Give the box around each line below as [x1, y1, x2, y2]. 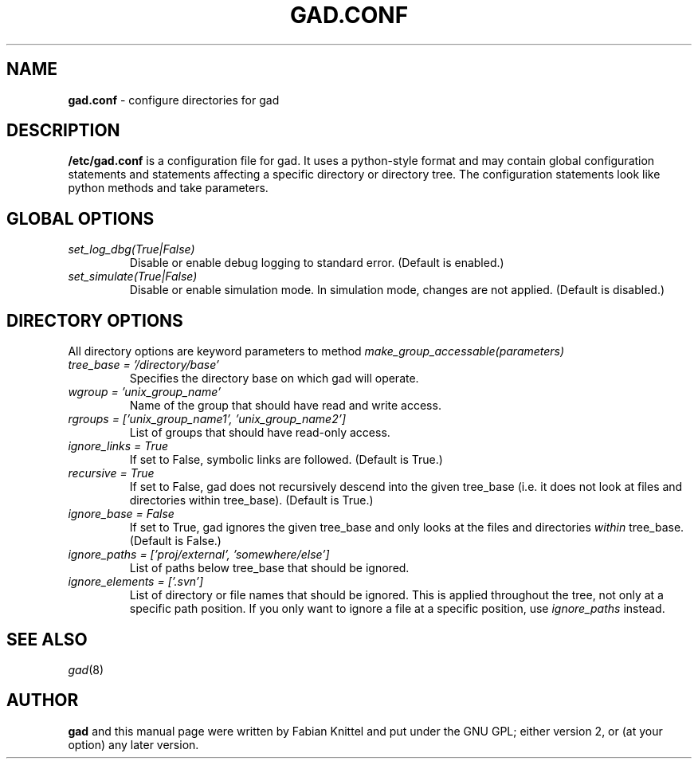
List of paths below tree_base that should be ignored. [129, 561, 410, 575]
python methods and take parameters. [68, 181, 269, 195]
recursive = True [68, 466, 155, 481]
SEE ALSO [6, 629, 88, 649]
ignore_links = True [68, 439, 169, 453]
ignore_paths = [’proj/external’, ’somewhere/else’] [68, 547, 330, 562]
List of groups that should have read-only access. [129, 426, 390, 440]
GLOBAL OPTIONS [6, 208, 155, 229]
